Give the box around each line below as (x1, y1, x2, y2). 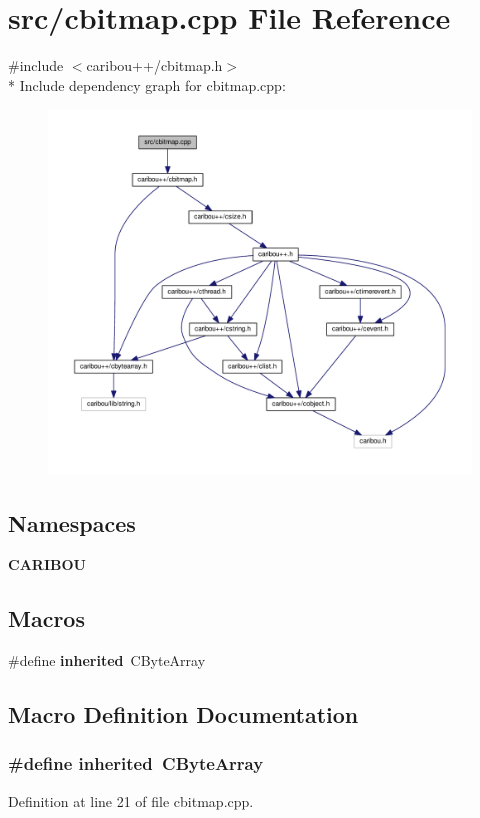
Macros (8, 603, 85, 634)
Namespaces (8, 507, 136, 538)
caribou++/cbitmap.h (86, 55, 223, 76)
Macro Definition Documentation (8, 699, 359, 730)
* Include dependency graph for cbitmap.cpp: (8, 74, 286, 95)
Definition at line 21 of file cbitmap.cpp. (8, 790, 254, 811)
